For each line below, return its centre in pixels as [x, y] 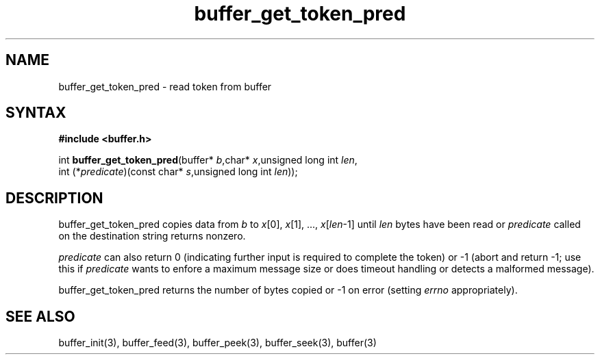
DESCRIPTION [54, 198]
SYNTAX [36, 113]
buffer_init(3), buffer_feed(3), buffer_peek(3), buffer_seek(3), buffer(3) [217, 343]
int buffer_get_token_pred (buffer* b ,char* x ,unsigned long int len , [208, 160]
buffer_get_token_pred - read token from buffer [165, 86]
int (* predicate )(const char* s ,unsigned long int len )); [178, 172]
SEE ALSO [40, 316]
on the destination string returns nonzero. [152, 236]
